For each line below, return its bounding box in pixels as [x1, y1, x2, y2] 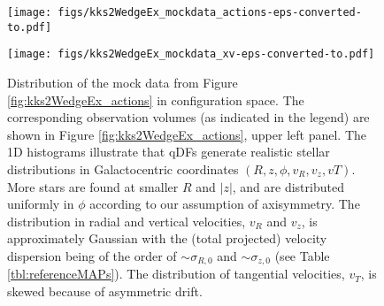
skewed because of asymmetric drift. [7, 281, 203, 300]
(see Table [274, 246, 330, 264]
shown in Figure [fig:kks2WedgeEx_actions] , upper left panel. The [7, 125, 366, 143]
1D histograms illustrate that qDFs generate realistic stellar [7, 142, 330, 161]
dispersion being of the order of [7, 246, 177, 264]
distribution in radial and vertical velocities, [7, 211, 246, 230]
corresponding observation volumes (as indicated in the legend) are [7, 108, 370, 126]
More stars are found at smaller [7, 177, 179, 195]
